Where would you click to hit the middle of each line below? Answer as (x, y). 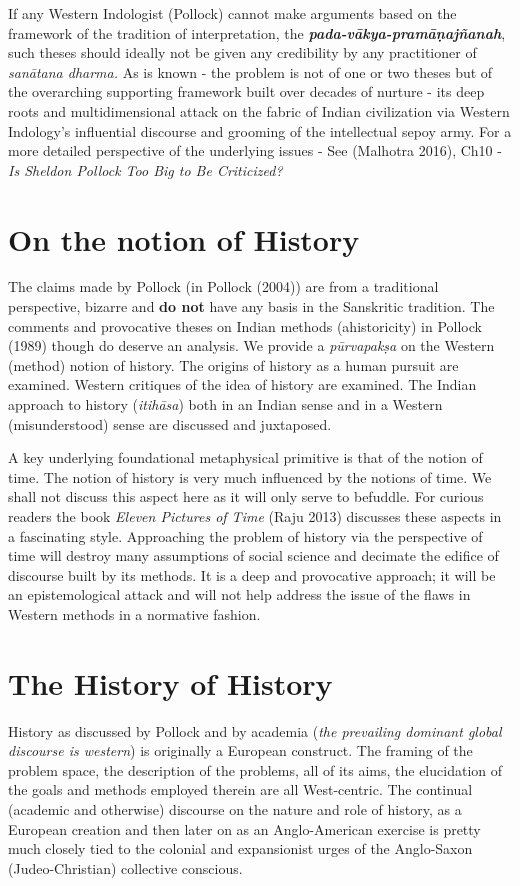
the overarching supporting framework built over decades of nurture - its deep (246, 91)
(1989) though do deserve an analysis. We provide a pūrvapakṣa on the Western (251, 345)
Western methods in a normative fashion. (134, 613)
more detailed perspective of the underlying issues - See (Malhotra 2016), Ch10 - (255, 150)
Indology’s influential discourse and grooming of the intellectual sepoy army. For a (260, 130)
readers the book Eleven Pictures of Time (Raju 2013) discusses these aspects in (255, 516)
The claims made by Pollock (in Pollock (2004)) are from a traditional (223, 286)
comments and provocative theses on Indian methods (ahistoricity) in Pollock (245, 325)
